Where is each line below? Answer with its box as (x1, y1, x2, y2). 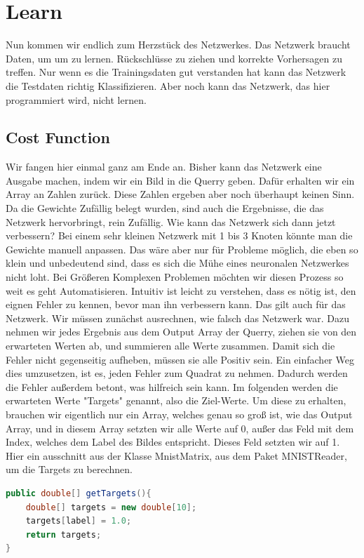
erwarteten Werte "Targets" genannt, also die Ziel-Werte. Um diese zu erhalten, (6, 393, 346, 408)
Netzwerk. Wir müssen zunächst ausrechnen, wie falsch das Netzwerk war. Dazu (6, 310, 349, 325)
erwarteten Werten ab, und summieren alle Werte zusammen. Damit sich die (6, 338, 335, 353)
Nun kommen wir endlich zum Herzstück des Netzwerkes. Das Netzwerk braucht (6, 37, 351, 52)
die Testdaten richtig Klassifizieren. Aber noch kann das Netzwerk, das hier (6, 78, 330, 93)
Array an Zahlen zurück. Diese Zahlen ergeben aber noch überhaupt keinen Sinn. (6, 187, 355, 201)
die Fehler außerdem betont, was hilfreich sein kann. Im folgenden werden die (6, 379, 338, 394)
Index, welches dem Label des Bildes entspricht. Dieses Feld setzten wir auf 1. (6, 434, 340, 449)
